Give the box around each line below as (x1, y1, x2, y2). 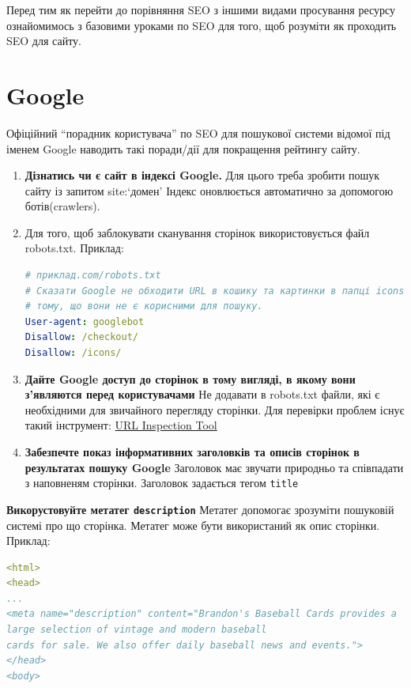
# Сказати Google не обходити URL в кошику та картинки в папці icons (25, 285, 405, 297)
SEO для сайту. (6, 32, 81, 49)
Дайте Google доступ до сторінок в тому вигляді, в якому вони (25, 370, 356, 387)
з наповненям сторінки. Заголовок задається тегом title (25, 474, 299, 491)
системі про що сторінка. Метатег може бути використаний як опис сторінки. (6, 516, 380, 533)
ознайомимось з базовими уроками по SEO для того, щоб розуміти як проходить (6, 17, 397, 33)
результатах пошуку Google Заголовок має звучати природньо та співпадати (25, 459, 404, 475)
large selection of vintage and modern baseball (6, 624, 267, 636)
